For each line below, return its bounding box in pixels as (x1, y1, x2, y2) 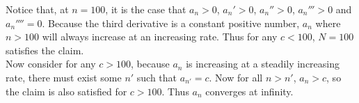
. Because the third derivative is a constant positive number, (42, 15, 300, 30)
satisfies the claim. (6, 42, 84, 57)
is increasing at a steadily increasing (186, 56, 340, 71)
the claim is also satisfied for (6, 84, 127, 98)
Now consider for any (6, 56, 96, 71)
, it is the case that (105, 2, 186, 16)
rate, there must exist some (6, 70, 122, 84)
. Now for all (209, 70, 263, 84)
